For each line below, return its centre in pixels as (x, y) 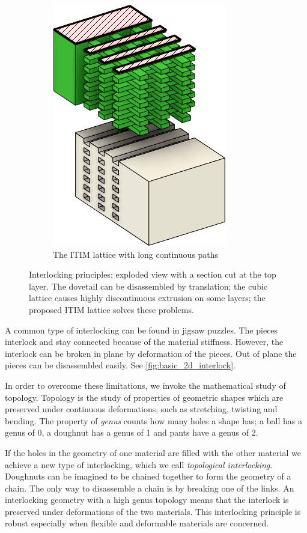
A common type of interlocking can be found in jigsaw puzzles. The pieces (141, 330)
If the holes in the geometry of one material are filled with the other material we (153, 452)
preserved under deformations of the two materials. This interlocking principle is (153, 511)
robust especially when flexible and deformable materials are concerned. (137, 523)
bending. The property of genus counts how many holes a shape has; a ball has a (153, 420)
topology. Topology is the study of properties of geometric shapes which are (144, 397)
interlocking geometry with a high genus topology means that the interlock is (147, 500)
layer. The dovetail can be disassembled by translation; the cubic (148, 286)
